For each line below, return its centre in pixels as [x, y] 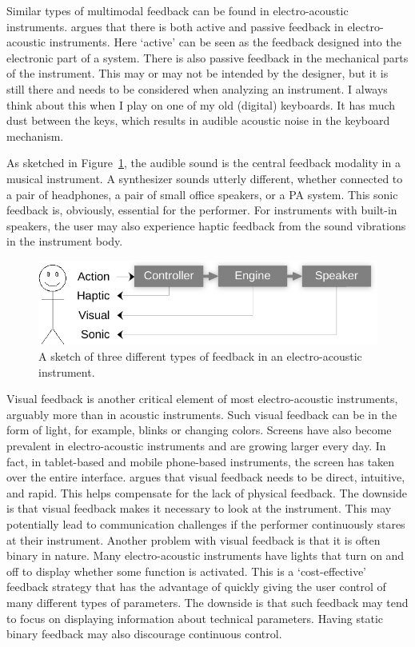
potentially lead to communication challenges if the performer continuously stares [206, 523]
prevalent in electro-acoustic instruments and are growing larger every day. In [196, 445]
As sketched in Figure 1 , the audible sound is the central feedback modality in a [204, 163]
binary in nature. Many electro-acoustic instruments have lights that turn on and [206, 555]
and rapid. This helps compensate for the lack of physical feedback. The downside [207, 492]
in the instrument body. [65, 241]
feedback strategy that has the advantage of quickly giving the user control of [196, 587]
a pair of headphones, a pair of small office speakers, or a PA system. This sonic [202, 194]
